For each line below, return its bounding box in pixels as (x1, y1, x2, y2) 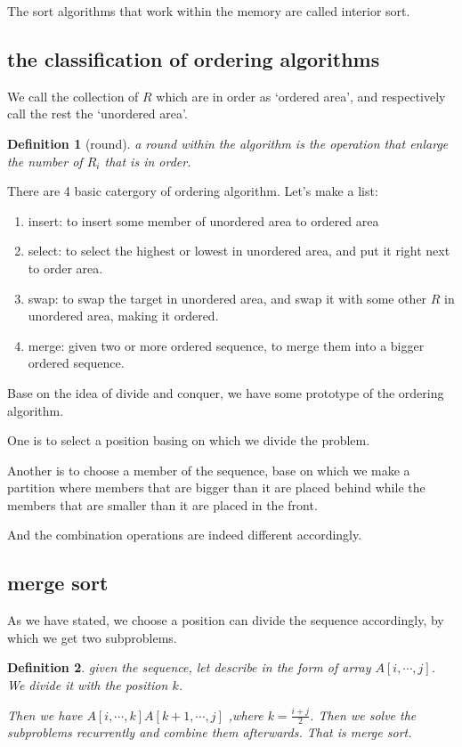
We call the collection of (7, 86, 139, 105)
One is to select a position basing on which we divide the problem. (7, 431, 370, 450)
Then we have (7, 705, 83, 724)
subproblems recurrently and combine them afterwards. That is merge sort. (7, 723, 412, 742)
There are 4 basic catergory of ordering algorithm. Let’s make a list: (7, 182, 378, 200)
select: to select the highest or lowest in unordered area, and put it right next (28, 241, 450, 260)
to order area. (28, 258, 103, 277)
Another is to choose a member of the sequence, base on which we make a (7, 460, 410, 479)
